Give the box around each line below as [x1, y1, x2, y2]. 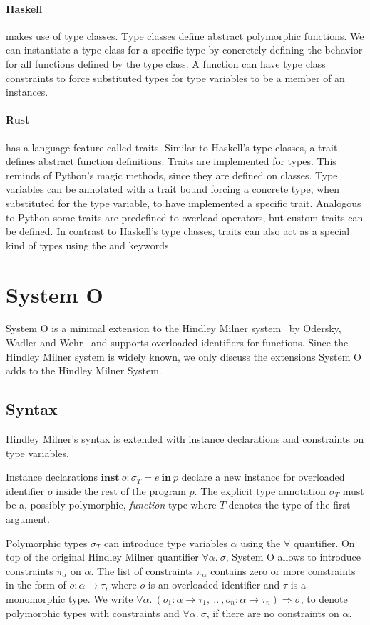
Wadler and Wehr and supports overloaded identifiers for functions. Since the [6, 335, 349, 350]
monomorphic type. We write [6, 591, 133, 606]
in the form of [6, 577, 66, 592]
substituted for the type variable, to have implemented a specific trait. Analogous [6, 195, 361, 210]
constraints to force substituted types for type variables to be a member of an [6, 70, 345, 85]
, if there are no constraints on [206, 605, 339, 620]
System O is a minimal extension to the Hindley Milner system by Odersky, [6, 321, 341, 336]
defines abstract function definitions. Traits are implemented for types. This [6, 154, 336, 169]
